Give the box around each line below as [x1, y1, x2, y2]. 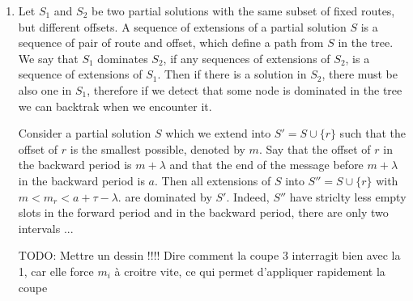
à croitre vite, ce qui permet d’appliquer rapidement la [114, 262, 385, 279]
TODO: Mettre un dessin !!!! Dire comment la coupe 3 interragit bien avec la [18, 247, 401, 264]
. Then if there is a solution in [157, 66, 307, 83]
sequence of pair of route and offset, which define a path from [18, 34, 324, 51]
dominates [97, 49, 148, 66]
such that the [339, 125, 406, 142]
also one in [18, 81, 72, 98]
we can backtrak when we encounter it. [18, 97, 212, 114]
